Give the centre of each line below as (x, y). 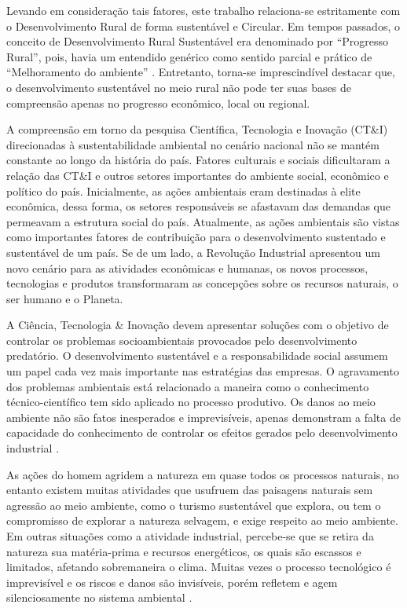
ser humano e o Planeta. (65, 298)
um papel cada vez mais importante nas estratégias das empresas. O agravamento (203, 371)
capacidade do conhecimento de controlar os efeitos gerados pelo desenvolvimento (202, 432)
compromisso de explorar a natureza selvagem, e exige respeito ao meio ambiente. (202, 520)
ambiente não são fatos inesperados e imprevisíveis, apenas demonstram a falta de (203, 417)
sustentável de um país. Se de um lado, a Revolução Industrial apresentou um (193, 252)
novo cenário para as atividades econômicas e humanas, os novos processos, (187, 267)
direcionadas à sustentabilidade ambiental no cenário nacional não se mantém (193, 144)
